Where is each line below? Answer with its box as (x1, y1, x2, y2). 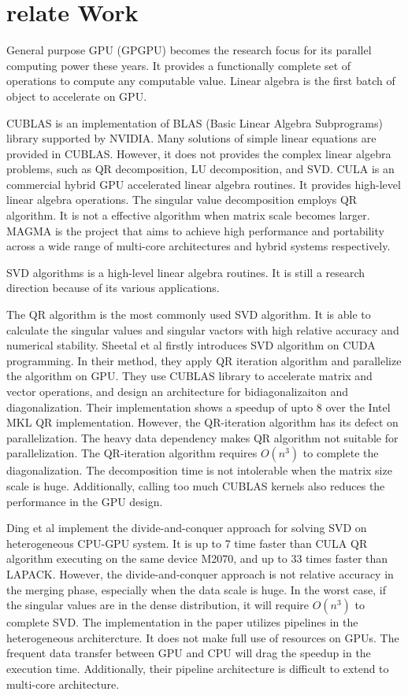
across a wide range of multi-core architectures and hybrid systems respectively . (6, 238, 391, 254)
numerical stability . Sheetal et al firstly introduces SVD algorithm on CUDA (6, 337, 376, 353)
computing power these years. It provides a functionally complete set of (6, 57, 351, 73)
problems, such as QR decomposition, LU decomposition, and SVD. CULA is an (6, 161, 395, 177)
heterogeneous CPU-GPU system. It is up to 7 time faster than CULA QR (6, 534, 368, 551)
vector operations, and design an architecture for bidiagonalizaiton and (6, 383, 349, 399)
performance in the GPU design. (6, 493, 163, 509)
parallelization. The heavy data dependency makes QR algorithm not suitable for (6, 429, 399, 445)
